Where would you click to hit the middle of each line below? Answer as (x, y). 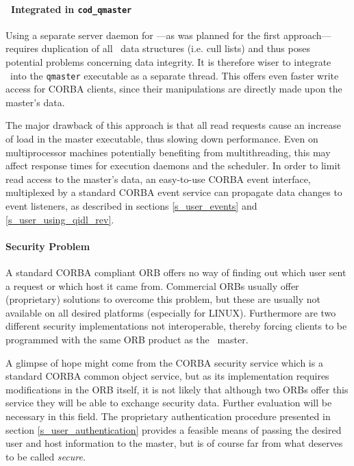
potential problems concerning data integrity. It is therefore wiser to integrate (168, 62)
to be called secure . (46, 456)
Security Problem (48, 246)
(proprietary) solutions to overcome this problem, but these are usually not (163, 299)
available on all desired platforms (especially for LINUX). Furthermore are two (171, 312)
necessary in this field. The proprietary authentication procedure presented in (168, 416)
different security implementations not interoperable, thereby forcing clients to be (176, 326)
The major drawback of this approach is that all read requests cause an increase (173, 125)
